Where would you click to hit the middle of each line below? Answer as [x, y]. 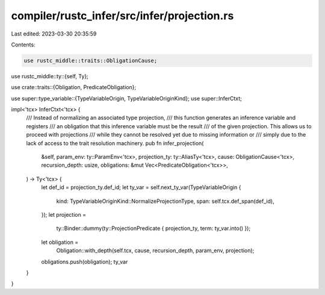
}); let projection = [64, 214]
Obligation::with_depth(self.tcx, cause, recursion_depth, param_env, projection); [155, 250]
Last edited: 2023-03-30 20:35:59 [54, 34]
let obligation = [60, 242]
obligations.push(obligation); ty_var [85, 261]
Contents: [23, 45]
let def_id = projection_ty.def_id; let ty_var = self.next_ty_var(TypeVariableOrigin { [141, 187]
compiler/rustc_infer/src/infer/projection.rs [122, 16]
